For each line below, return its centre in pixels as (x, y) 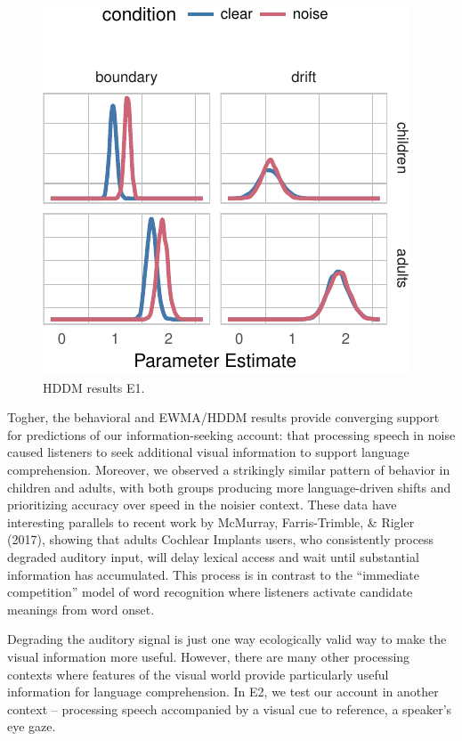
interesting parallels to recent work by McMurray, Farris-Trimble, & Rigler (211, 521)
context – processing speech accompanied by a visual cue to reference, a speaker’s (230, 708)
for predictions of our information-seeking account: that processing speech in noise (231, 434)
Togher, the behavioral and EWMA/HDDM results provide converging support (223, 417)
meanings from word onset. (81, 609)
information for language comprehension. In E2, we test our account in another (223, 692)
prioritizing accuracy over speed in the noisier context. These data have (202, 505)
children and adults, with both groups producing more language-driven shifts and (229, 487)
